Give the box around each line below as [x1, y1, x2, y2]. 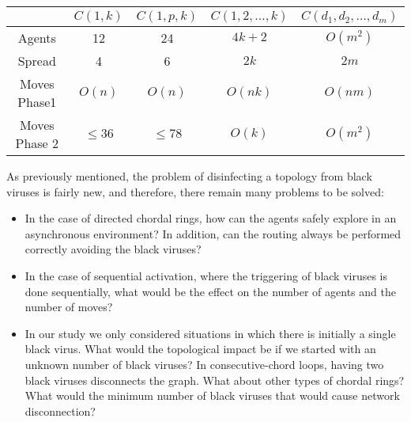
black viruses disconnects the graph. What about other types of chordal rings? [25, 371, 405, 388]
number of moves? [25, 298, 113, 315]
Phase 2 [15, 134, 59, 152]
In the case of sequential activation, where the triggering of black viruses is [25, 267, 388, 283]
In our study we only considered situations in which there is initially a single [25, 325, 396, 341]
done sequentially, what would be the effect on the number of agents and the [25, 283, 396, 299]
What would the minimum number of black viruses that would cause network [25, 387, 400, 404]
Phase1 [17, 93, 57, 111]
